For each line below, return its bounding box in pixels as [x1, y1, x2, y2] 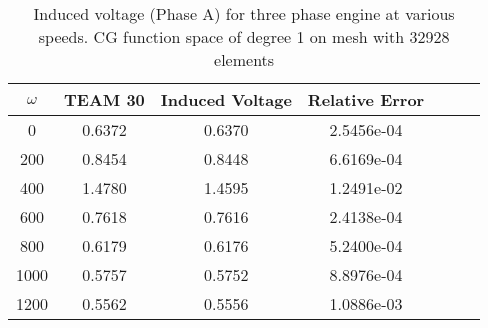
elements [214, 48, 275, 71]
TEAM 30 [64, 88, 145, 111]
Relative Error [307, 88, 425, 111]
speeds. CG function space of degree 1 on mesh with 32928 [38, 25, 450, 48]
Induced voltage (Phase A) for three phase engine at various [33, 2, 455, 25]
